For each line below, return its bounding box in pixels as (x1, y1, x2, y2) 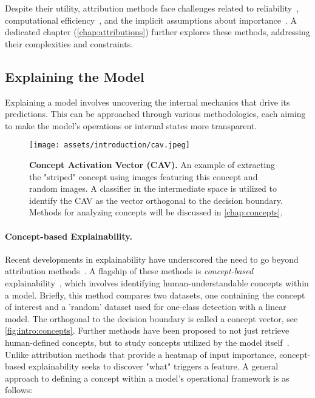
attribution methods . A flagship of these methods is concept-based (5, 265, 254, 277)
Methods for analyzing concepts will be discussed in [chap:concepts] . (29, 206, 283, 218)
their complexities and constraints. (5, 37, 134, 50)
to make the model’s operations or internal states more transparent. (5, 119, 257, 132)
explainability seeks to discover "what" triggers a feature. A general (28, 360, 279, 373)
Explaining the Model (5, 67, 144, 86)
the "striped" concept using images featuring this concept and (29, 170, 258, 183)
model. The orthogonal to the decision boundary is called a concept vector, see (5, 312, 298, 325)
